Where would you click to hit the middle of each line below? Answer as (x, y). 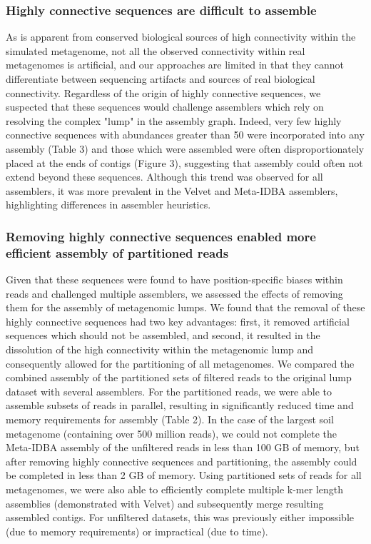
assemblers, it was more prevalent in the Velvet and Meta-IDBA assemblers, (172, 190)
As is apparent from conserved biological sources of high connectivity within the (181, 37)
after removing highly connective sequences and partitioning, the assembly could (182, 461)
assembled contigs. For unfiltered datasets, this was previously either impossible (180, 517)
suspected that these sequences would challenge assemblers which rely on (165, 107)
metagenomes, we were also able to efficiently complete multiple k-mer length (175, 489)
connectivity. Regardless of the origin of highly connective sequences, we (163, 92)
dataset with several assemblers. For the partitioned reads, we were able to (169, 391)
